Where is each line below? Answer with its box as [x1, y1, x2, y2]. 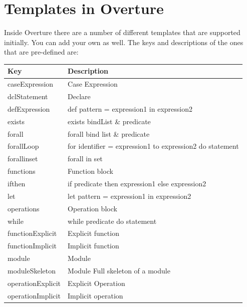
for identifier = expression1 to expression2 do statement [68, 141, 239, 151]
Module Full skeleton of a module [68, 265, 170, 275]
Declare [68, 91, 91, 102]
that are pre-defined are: [4, 47, 79, 57]
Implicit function [68, 240, 119, 251]
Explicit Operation [68, 277, 125, 288]
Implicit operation [68, 290, 123, 300]
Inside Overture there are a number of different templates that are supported [4, 27, 240, 38]
